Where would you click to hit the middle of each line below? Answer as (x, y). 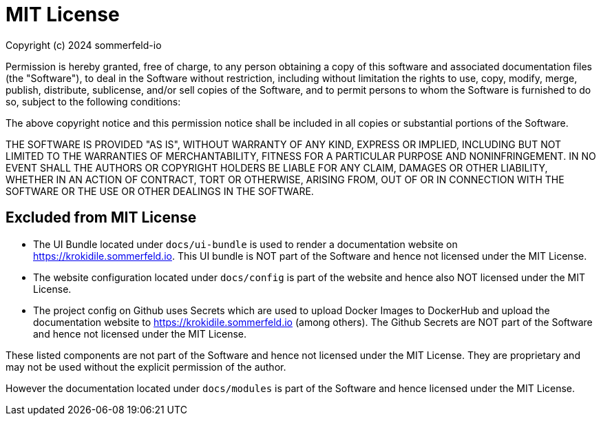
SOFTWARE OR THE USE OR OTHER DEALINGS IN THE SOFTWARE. (160, 191)
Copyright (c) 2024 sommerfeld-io (84, 45)
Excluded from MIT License (101, 218)
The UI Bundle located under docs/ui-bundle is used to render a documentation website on (245, 244)
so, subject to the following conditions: (93, 101)
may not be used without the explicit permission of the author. (146, 367)
